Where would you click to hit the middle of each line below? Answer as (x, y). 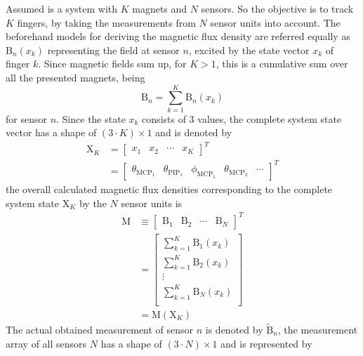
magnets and (160, 8)
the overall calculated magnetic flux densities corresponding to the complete (169, 189)
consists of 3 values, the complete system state (242, 118)
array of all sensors (46, 343)
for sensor (26, 118)
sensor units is (152, 203)
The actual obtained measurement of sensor (100, 329)
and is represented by (266, 343)
